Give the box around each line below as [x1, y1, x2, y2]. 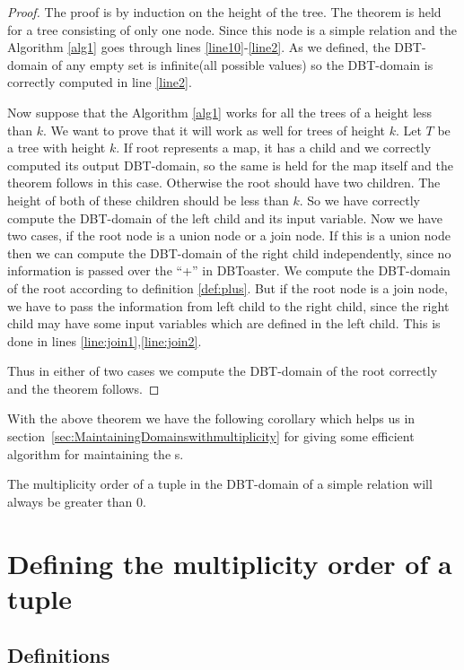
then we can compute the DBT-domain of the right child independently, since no [7, 243, 451, 262]
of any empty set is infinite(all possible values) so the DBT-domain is [51, 55, 433, 74]
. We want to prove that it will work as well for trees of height [42, 120, 385, 139]
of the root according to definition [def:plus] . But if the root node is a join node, [7, 278, 448, 297]
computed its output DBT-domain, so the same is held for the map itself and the [7, 155, 454, 174]
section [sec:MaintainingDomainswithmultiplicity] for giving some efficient [7, 427, 415, 446]
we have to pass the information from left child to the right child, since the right [7, 296, 450, 315]
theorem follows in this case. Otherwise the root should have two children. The [7, 173, 441, 192]
